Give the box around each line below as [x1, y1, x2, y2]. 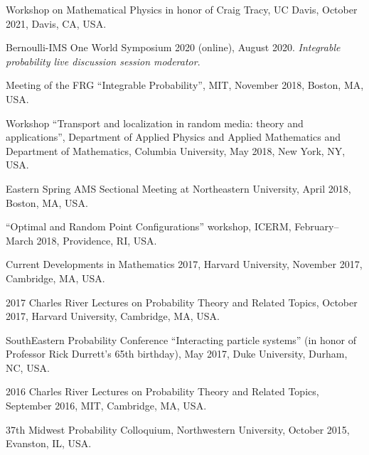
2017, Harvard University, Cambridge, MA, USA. [6, 309, 220, 323]
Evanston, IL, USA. [6, 436, 92, 451]
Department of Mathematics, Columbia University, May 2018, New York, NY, [6, 143, 346, 158]
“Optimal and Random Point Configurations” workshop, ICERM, [6, 219, 292, 234]
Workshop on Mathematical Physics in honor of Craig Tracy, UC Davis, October [6, 2, 358, 16]
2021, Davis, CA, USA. [6, 16, 107, 31]
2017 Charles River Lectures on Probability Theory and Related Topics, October [6, 294, 358, 309]
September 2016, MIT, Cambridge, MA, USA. [6, 398, 207, 413]
